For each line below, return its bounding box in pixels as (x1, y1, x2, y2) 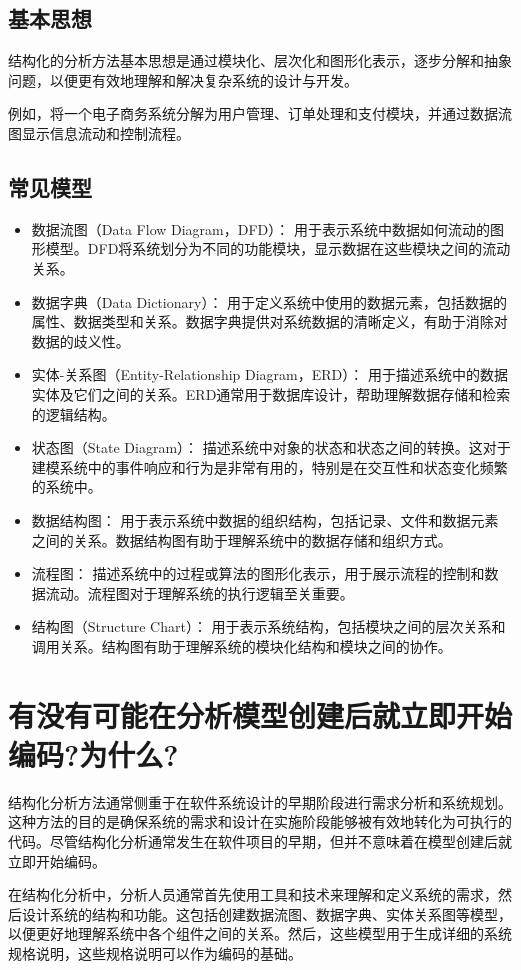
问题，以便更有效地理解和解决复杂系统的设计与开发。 (8, 69, 358, 90)
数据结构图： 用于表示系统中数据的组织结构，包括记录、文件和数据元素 (31, 509, 499, 530)
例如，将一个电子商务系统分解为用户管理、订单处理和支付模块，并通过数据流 (8, 103, 512, 124)
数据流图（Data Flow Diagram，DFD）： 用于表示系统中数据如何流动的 (31, 218, 490, 239)
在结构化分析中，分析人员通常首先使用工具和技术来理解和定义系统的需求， (8, 884, 498, 905)
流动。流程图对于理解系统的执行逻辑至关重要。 (45, 582, 354, 603)
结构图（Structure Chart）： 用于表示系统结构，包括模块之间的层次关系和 (31, 616, 506, 637)
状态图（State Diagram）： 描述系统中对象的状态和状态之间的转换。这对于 (31, 437, 511, 458)
